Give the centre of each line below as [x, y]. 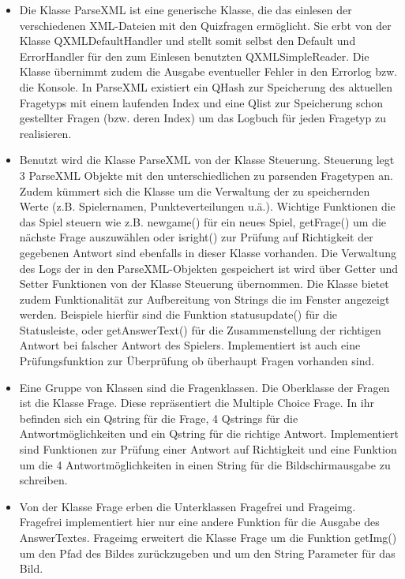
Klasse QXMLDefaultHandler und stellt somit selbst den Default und [187, 41]
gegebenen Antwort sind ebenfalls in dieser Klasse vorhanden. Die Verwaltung [208, 252]
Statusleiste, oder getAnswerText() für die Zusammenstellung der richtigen [200, 329]
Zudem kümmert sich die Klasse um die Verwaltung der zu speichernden [195, 191]
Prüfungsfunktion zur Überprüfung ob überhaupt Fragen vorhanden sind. [197, 361]
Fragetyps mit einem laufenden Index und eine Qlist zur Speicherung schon [201, 102]
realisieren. [45, 133]
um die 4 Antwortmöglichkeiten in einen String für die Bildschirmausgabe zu [205, 464]
